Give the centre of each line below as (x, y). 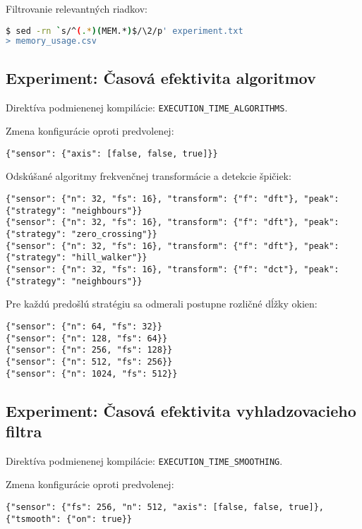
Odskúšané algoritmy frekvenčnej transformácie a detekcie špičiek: (149, 176)
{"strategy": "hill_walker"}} (77, 258)
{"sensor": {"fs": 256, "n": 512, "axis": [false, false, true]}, (165, 507)
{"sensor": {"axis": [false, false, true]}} (112, 153)
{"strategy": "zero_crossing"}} (82, 235)
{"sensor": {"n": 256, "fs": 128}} (89, 350)
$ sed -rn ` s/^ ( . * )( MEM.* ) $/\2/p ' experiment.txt (125, 31)
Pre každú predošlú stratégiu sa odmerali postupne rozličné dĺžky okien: (162, 304)
